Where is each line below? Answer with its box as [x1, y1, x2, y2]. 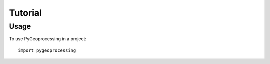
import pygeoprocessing [18, 47, 76, 53]
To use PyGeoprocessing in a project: [9, 36, 87, 42]
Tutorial [9, 7, 42, 18]
